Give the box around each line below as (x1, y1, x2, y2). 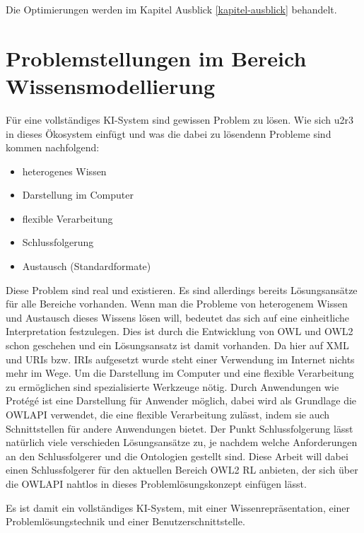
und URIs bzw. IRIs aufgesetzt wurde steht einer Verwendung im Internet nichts (6, 351, 355, 366)
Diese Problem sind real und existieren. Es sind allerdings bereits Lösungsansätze (6, 282, 358, 297)
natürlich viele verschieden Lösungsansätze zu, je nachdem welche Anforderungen (6, 435, 358, 450)
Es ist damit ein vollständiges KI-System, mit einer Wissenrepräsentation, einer (6, 500, 351, 515)
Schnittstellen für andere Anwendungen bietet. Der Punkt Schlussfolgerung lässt (6, 421, 353, 435)
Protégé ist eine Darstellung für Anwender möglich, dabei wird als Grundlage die (6, 393, 357, 408)
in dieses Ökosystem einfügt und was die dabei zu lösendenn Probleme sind (6, 126, 331, 141)
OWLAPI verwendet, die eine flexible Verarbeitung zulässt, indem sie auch (6, 407, 330, 421)
